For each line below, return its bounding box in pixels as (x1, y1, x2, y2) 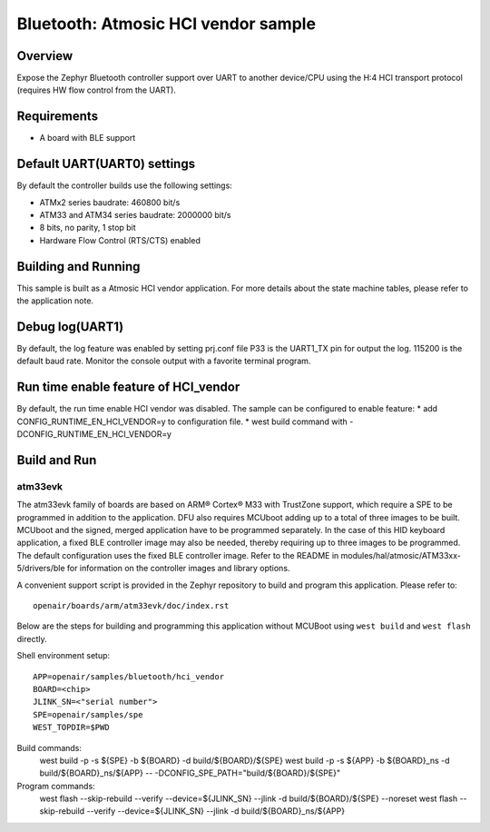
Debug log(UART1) (16, 319, 124, 334)
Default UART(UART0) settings (16, 156, 195, 172)
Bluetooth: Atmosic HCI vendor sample (16, 14, 317, 34)
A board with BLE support (39, 133, 136, 144)
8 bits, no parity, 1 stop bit (39, 223, 136, 233)
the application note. (16, 295, 94, 306)
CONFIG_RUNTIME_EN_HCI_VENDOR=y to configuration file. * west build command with (16, 416, 348, 427)
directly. (16, 633, 47, 644)
